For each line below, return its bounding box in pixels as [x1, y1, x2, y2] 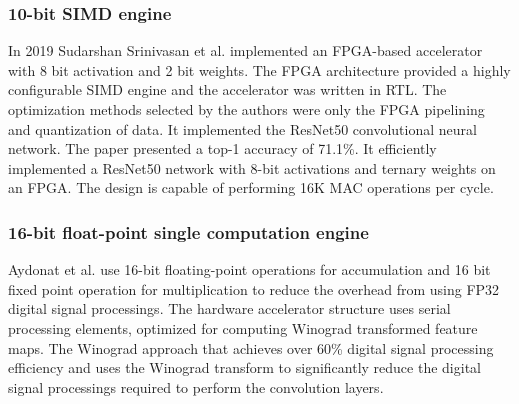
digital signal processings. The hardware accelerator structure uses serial [8, 298, 451, 319]
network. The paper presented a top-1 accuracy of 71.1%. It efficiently [8, 138, 437, 159]
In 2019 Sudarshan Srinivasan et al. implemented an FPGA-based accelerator [8, 40, 483, 61]
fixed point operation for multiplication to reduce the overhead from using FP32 [8, 278, 500, 299]
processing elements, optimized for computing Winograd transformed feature [8, 317, 478, 338]
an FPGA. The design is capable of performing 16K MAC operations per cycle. [8, 177, 494, 198]
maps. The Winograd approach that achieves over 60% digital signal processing [8, 337, 494, 358]
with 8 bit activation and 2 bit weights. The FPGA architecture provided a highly [8, 59, 511, 80]
